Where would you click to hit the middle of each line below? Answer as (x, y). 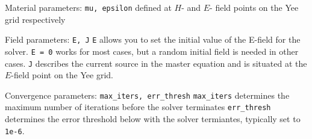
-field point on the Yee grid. (62, 75)
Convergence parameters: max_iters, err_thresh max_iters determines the (147, 95)
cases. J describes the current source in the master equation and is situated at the (156, 63)
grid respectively (35, 19)
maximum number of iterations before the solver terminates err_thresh (138, 107)
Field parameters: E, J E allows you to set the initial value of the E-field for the (153, 39)
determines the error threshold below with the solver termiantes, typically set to (153, 119)
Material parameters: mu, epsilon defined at (88, 7)
